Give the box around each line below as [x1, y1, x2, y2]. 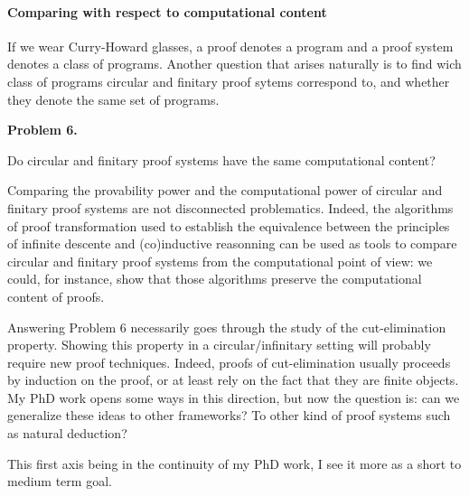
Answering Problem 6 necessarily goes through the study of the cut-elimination [7, 317, 446, 336]
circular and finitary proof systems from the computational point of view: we [7, 251, 433, 270]
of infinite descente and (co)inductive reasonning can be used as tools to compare [7, 234, 457, 253]
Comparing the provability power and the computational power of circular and [7, 181, 443, 200]
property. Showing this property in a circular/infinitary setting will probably [7, 335, 431, 354]
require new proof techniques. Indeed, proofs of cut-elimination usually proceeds [7, 352, 451, 371]
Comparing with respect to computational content [7, 2, 327, 21]
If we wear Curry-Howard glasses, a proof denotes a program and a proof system [7, 36, 454, 55]
